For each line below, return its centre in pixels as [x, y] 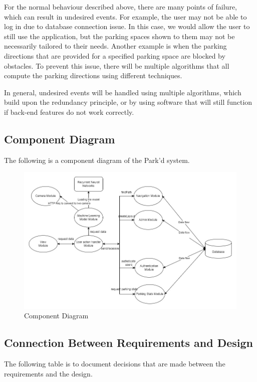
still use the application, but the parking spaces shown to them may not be [119, 36]
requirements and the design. [48, 373]
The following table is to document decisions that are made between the [115, 363]
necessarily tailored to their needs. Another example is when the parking [115, 46]
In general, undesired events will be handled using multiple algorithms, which [123, 92]
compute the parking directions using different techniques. [93, 75]
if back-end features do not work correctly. [69, 112]
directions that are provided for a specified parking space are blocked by [115, 55]
